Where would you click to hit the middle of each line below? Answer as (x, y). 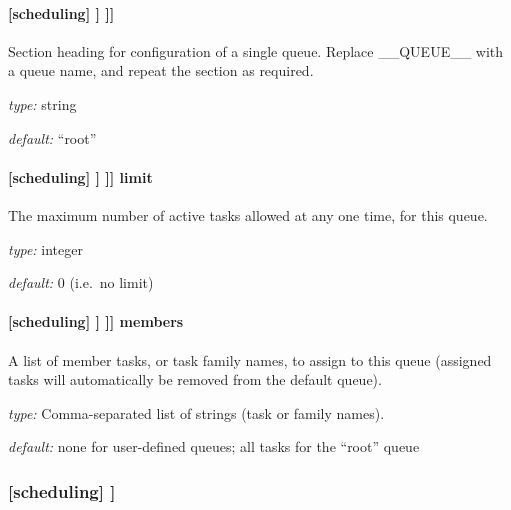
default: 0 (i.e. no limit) (81, 282)
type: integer (45, 248)
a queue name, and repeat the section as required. (161, 70)
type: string (42, 103)
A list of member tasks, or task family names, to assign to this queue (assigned (250, 359)
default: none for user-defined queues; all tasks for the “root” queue (214, 446)
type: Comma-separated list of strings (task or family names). (196, 412)
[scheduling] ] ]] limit (80, 176)
